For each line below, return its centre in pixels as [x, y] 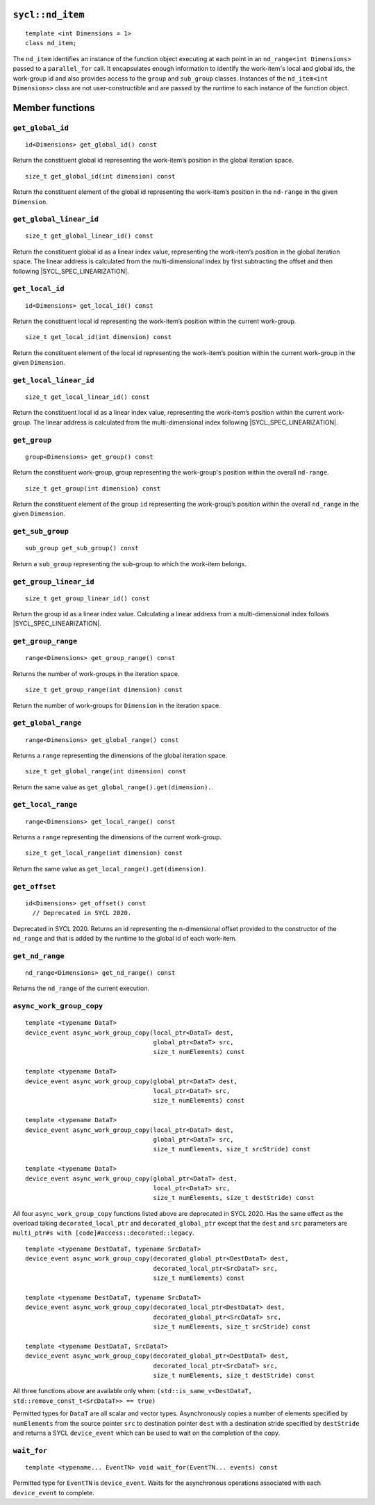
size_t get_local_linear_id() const [87, 397]
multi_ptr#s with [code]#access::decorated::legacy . [103, 1233]
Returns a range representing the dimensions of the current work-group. [117, 837]
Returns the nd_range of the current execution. [81, 988]
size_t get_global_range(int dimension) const [106, 772]
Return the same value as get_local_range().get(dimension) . [109, 869]
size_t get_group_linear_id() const [87, 598]
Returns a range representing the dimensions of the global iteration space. [120, 755]
